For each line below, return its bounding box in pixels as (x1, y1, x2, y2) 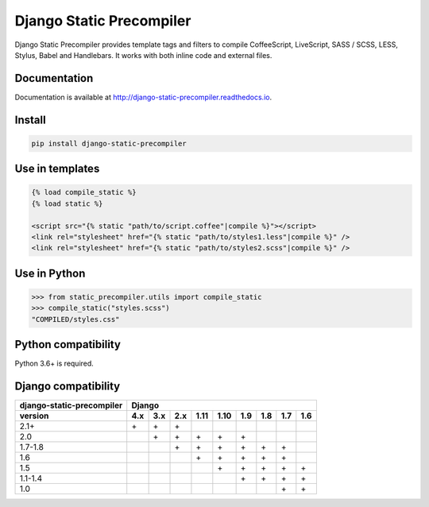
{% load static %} (31, 199, 103, 208)
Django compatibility (14, 380, 121, 393)
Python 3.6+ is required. (14, 358, 95, 369)
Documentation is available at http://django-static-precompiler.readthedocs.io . (14, 92, 272, 102)
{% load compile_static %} (31, 188, 137, 197)
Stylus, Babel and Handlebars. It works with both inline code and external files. (14, 50, 272, 60)
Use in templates (14, 162, 100, 176)
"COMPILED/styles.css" (31, 315, 120, 323)
